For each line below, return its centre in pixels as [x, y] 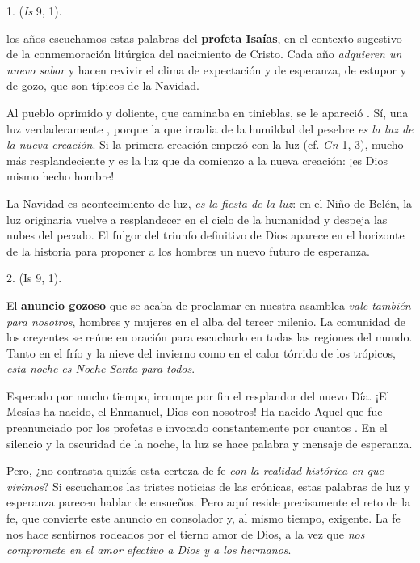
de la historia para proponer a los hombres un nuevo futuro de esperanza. [188, 250]
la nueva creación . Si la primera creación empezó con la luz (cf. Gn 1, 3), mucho [205, 144]
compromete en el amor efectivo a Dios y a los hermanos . [149, 550]
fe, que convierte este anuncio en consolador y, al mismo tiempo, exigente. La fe [204, 518]
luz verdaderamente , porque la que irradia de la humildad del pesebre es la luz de [210, 128]
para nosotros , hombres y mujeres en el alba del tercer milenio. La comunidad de [206, 321]
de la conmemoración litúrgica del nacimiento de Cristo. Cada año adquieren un [204, 54]
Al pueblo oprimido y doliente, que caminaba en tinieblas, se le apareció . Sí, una [208, 112]
